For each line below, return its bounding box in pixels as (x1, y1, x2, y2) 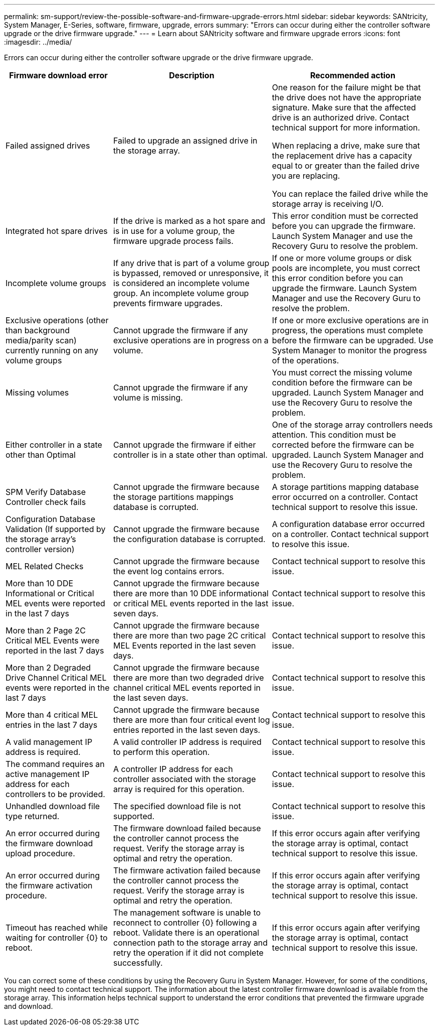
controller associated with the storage (113, 774, 256, 784)
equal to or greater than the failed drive (272, 161, 420, 171)
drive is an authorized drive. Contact (272, 112, 409, 122)
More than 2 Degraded (6, 663, 91, 673)
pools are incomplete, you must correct (272, 263, 420, 273)
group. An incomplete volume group (113, 288, 249, 298)
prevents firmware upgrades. (113, 298, 223, 308)
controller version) (6, 544, 75, 554)
